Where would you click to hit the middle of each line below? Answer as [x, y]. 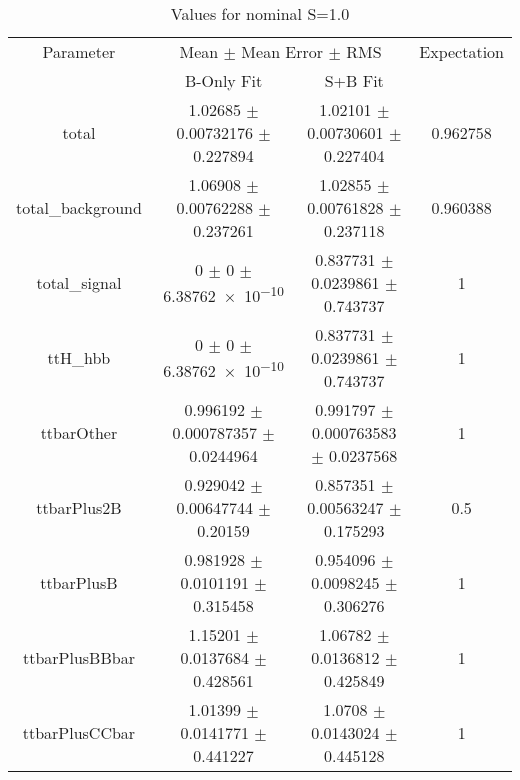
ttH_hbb [79, 357]
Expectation [461, 51]
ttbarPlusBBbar [78, 657]
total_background [79, 207]
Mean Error [282, 51]
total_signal [79, 282]
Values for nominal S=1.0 [260, 13]
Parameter [79, 51]
